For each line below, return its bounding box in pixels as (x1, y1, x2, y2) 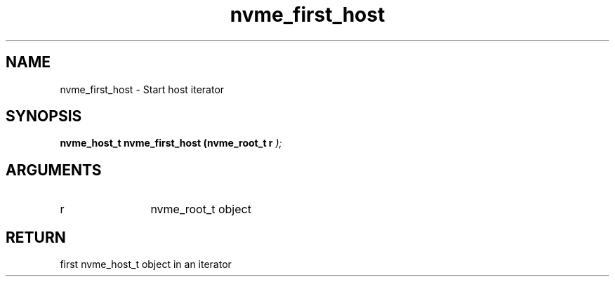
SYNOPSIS (6, 107, 82, 126)
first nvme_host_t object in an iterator (60, 258, 232, 271)
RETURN (6, 228, 66, 246)
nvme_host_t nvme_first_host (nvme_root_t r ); (60, 137, 282, 149)
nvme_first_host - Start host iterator (60, 83, 225, 95)
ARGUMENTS (6, 161, 102, 179)
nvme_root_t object (150, 202, 251, 217)
